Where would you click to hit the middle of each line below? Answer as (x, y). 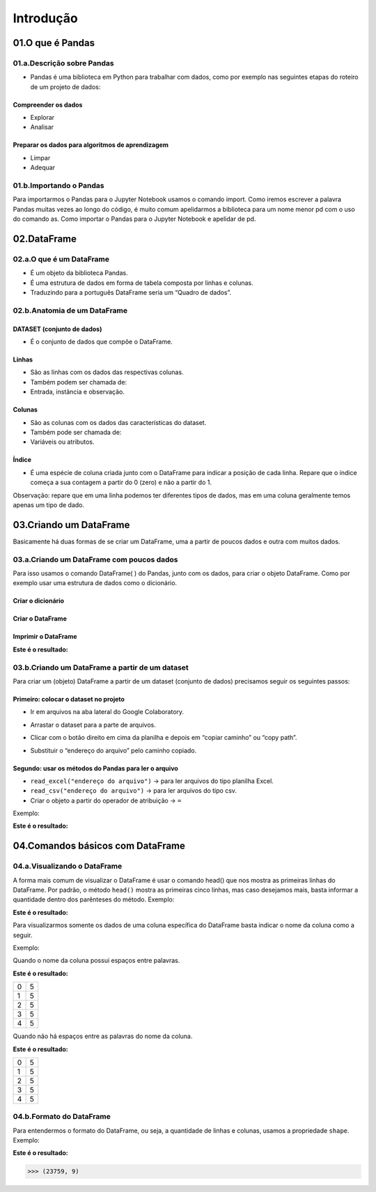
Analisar (42, 127)
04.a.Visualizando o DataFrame (68, 866)
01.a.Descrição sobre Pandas (63, 63)
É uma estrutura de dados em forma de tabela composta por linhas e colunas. (142, 283)
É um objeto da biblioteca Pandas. (79, 273)
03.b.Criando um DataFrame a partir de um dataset (101, 667)
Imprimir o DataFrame (45, 637)
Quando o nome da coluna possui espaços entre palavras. (96, 961)
